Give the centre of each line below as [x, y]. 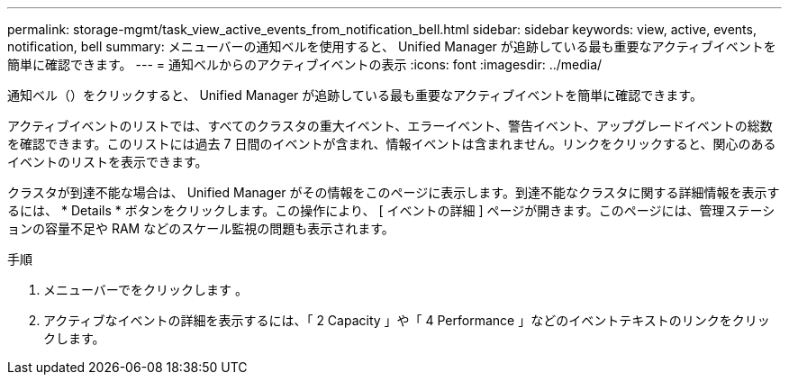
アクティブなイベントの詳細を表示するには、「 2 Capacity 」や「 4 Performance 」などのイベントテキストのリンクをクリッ [407, 320]
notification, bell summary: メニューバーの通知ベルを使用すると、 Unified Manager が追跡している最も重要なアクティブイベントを [392, 46]
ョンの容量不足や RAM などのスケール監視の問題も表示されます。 [201, 228]
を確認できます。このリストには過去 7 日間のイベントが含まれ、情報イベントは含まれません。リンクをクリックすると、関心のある [392, 144]
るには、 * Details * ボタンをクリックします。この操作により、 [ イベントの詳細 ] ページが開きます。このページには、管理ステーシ [391, 210]
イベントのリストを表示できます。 [108, 162]
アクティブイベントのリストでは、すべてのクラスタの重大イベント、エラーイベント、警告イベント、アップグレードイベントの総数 [390, 126]
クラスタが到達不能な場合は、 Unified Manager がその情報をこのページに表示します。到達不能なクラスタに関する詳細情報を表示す [394, 192]
